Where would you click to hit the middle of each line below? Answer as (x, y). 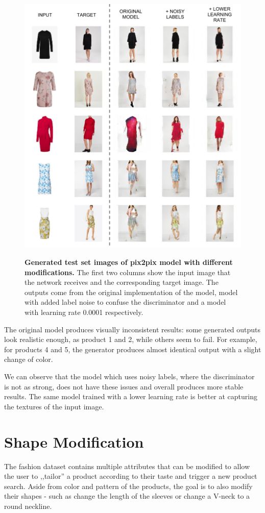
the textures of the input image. (54, 406)
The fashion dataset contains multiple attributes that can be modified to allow (127, 466)
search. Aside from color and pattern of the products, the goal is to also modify (128, 486)
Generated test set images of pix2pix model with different (129, 262)
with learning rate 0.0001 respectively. (84, 312)
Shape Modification (74, 441)
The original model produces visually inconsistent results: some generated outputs (132, 329)
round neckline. (28, 506)
